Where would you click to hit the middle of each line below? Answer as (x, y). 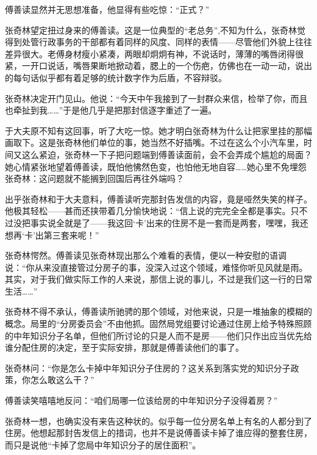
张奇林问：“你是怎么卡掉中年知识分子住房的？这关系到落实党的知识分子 (148, 367)
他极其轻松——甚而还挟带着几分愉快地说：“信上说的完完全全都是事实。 (148, 211)
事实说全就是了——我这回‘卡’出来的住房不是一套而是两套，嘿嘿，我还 (169, 222)
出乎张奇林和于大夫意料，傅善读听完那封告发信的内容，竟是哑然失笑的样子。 (158, 199)
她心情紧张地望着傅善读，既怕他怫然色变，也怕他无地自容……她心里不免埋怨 (156, 166)
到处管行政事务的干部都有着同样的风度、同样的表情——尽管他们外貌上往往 (162, 42)
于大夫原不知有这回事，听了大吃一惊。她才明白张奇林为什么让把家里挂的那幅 (158, 130)
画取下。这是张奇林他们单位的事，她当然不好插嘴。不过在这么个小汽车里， (154, 142)
